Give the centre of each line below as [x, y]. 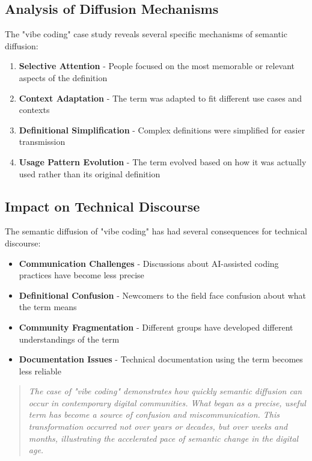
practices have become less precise [81, 275]
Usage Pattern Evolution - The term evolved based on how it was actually [163, 161]
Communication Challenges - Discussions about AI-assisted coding [149, 263]
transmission [42, 142]
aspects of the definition [63, 77]
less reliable [40, 371]
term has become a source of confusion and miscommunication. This [154, 414]
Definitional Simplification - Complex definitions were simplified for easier [162, 130]
